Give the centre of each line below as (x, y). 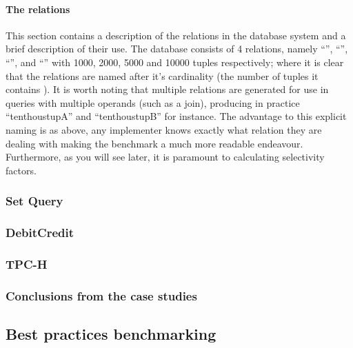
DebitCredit (40, 233)
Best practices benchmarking (111, 334)
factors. (21, 170)
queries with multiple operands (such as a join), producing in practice (153, 102)
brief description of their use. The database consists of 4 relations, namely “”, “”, (177, 49)
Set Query (34, 201)
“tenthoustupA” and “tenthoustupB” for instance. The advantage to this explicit (176, 116)
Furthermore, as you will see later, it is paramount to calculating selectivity (165, 157)
